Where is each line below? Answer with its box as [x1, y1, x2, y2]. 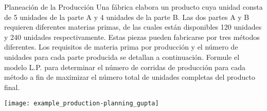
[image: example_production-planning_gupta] [4, 100, 159, 107]
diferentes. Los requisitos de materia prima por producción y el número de [4, 41, 238, 52]
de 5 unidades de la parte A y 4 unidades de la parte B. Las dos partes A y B [4, 11, 250, 22]
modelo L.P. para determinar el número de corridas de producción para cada [4, 61, 246, 72]
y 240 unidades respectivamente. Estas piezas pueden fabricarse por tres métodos [4, 31, 260, 42]
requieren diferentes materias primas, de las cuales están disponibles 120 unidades [4, 21, 262, 32]
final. [4, 81, 20, 92]
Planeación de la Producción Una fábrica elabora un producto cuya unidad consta [4, 2, 263, 12]
